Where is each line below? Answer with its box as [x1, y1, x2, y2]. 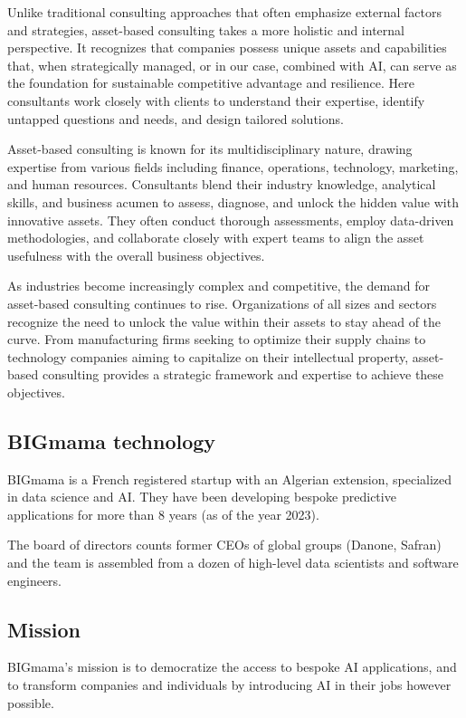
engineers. [7, 570, 62, 589]
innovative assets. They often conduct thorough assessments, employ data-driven [7, 210, 454, 229]
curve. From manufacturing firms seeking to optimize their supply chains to [7, 330, 426, 349]
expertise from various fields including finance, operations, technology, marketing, [7, 157, 459, 176]
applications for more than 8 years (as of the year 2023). [7, 504, 319, 523]
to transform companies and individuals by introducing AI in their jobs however [7, 675, 452, 694]
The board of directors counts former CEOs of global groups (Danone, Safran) [7, 535, 442, 554]
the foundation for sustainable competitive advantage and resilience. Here [7, 73, 414, 92]
